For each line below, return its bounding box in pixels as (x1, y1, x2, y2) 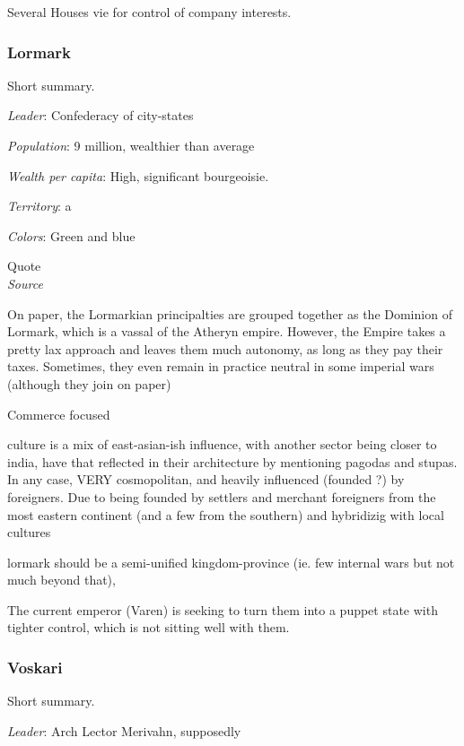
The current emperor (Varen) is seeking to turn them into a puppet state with (7, 600, 438, 619)
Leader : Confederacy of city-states (7, 106, 194, 125)
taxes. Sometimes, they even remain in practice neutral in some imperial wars (7, 357, 434, 376)
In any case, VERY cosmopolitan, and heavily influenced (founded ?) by (7, 470, 405, 489)
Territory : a (7, 196, 72, 215)
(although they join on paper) (7, 374, 171, 393)
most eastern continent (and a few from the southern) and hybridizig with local (7, 505, 444, 524)
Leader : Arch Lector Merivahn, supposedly (7, 721, 241, 740)
